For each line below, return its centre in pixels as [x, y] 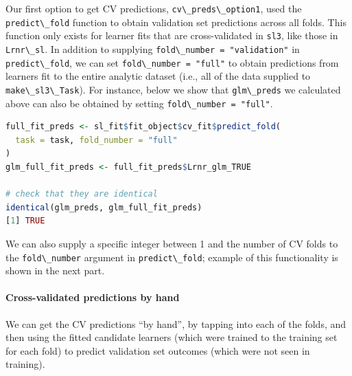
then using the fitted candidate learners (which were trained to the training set [172, 337]
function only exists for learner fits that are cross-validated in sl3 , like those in [172, 35]
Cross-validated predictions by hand [93, 297]
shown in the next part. [55, 270]
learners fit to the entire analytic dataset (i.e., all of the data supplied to [158, 76]
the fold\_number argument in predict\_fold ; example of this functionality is [172, 257]
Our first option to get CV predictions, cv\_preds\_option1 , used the [154, 8]
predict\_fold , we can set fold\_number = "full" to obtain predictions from [172, 62]
